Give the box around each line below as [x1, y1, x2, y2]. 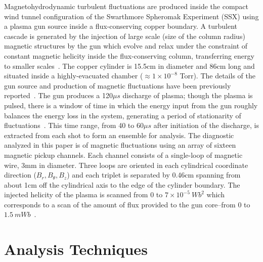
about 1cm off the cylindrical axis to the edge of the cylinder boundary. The [4, 179, 240, 190]
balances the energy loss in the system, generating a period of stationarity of [4, 110, 241, 120]
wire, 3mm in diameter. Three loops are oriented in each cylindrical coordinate [4, 159, 248, 170]
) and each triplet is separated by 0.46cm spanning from [67, 169, 241, 180]
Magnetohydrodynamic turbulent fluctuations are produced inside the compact [4, 1, 248, 11]
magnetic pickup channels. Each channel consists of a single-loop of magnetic [4, 149, 243, 160]
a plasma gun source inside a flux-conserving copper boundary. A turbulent [4, 21, 238, 31]
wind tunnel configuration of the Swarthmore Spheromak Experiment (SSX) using [4, 11, 259, 21]
